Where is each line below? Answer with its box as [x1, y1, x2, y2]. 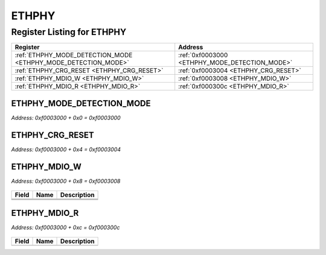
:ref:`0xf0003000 [178, 51, 228, 60]
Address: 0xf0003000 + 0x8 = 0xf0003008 [11, 177, 121, 184]
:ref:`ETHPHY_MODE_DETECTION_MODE [14, 51, 133, 60]
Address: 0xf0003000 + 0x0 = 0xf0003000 [11, 114, 121, 121]
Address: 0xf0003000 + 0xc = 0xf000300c [11, 224, 120, 231]
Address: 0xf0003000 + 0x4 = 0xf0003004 [11, 145, 121, 153]
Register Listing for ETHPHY [11, 27, 127, 37]
